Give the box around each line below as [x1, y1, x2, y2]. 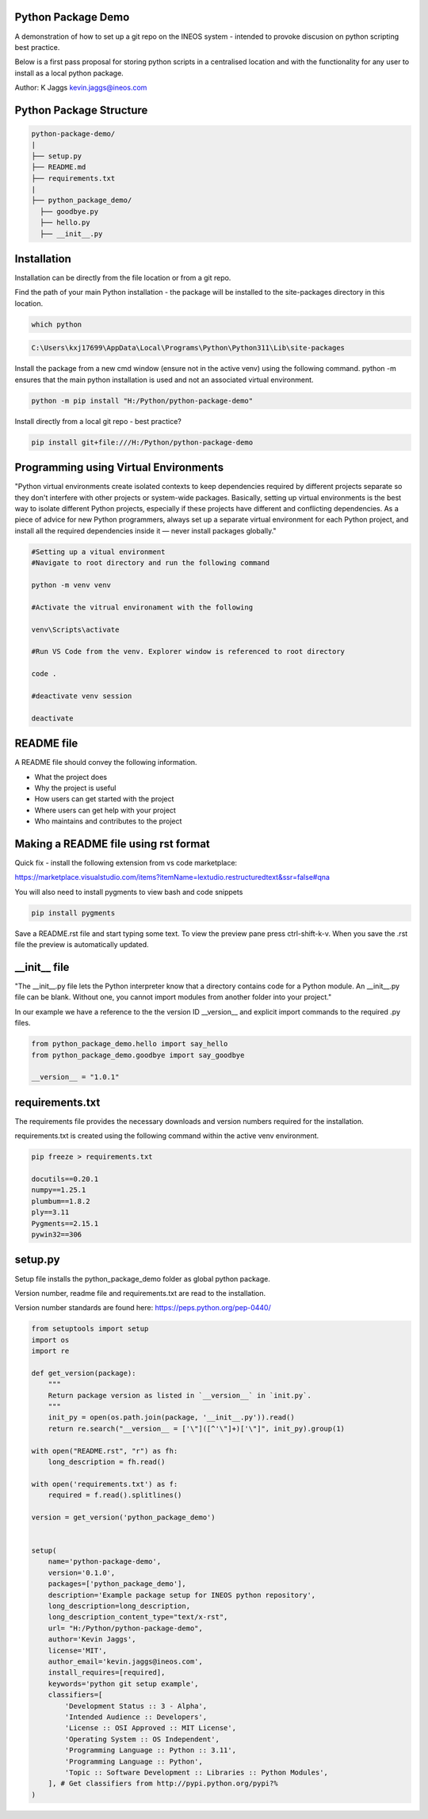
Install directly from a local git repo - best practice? [14, 416, 182, 426]
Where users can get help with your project [34, 805, 176, 815]
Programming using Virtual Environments [14, 460, 224, 475]
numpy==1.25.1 [31, 1186, 86, 1194]
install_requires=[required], [48, 1668, 166, 1677]
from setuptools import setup [31, 1324, 149, 1333]
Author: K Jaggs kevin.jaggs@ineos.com [14, 83, 147, 93]
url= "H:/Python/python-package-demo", [48, 1623, 204, 1633]
